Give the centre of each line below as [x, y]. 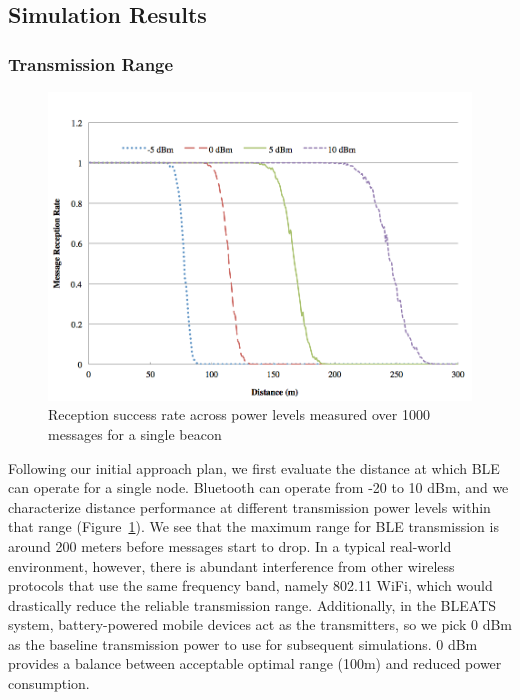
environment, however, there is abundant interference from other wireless [231, 565]
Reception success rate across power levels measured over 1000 [239, 414]
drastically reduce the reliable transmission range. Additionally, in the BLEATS [252, 604]
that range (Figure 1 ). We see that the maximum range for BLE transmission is [253, 526]
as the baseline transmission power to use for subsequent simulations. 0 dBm [243, 643]
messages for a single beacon [135, 433]
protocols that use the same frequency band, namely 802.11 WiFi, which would [250, 585]
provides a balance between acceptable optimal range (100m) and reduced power [255, 663]
